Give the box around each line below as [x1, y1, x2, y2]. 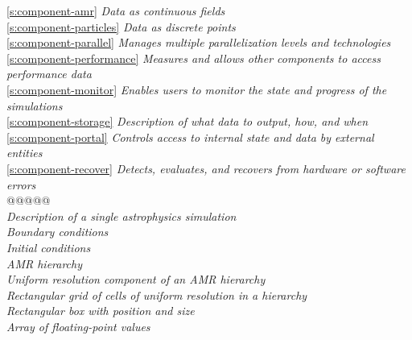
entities [6, 144, 43, 161]
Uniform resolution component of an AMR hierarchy [6, 271, 266, 288]
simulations [6, 97, 63, 114]
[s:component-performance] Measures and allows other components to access [6, 49, 381, 66]
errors [6, 176, 36, 193]
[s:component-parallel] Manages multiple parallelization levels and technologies [6, 34, 391, 51]
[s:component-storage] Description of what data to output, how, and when [6, 113, 369, 130]
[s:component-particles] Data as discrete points [6, 18, 236, 35]
